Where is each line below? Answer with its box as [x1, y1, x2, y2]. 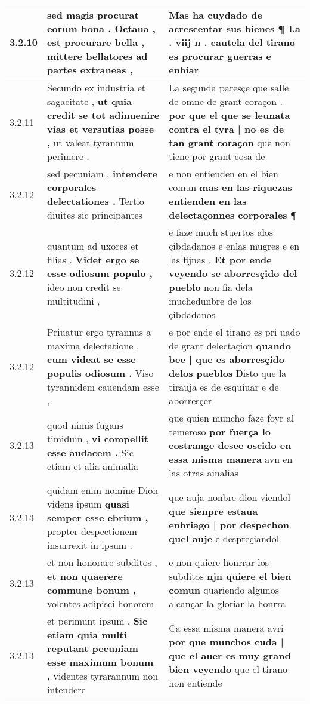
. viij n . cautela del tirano [169, 35, 295, 49]
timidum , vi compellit [47, 431, 148, 445]
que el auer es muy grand [169, 648, 291, 662]
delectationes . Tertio [47, 194, 144, 208]
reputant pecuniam [47, 641, 138, 655]
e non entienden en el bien [169, 167, 278, 180]
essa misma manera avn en [169, 452, 293, 466]
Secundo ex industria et [47, 81, 146, 94]
